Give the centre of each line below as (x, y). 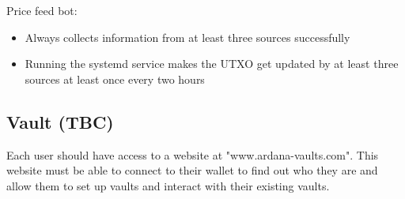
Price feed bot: (42, 10)
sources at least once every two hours (115, 79)
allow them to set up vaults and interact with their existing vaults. (168, 185)
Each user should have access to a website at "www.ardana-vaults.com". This (193, 154)
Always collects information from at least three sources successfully (187, 37)
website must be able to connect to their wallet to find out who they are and (192, 170)
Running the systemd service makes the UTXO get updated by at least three (212, 64)
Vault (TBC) (60, 121)
